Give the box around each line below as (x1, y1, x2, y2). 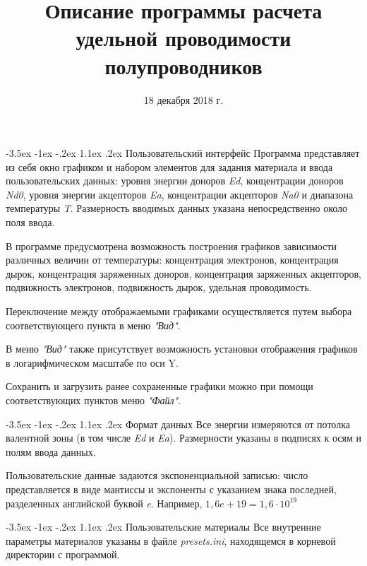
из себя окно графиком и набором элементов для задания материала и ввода (6, 159, 333, 174)
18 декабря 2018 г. (143, 92, 224, 107)
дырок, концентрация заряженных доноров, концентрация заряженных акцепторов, (6, 266, 361, 281)
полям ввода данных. (6, 444, 96, 459)
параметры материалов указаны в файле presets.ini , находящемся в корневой (6, 533, 336, 548)
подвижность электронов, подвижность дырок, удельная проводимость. (6, 280, 312, 295)
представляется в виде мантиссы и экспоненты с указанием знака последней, (6, 481, 337, 496)
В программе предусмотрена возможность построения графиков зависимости (6, 238, 337, 253)
